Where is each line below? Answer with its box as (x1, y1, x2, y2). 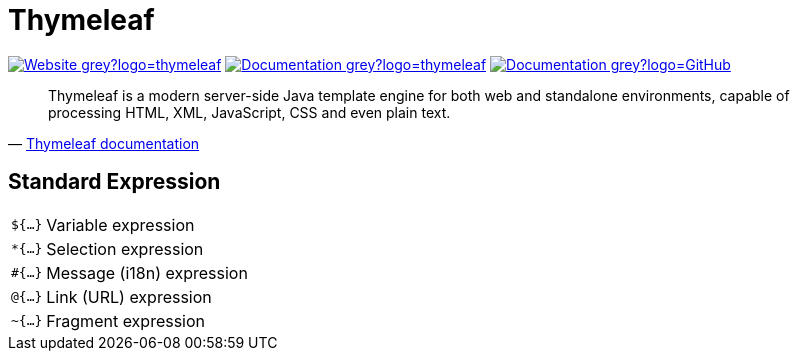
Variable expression (46, 214, 195, 235)
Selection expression (46, 238, 204, 259)
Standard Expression (8, 169, 221, 195)
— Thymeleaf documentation (8, 134, 200, 152)
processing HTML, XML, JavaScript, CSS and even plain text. (48, 103, 451, 121)
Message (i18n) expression (46, 262, 248, 283)
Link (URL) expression (46, 286, 212, 307)
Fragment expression (46, 310, 206, 331)
